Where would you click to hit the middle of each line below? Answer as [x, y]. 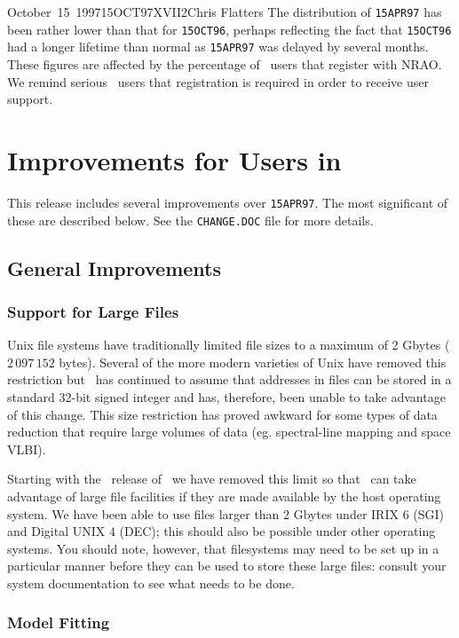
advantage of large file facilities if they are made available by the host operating [224, 496]
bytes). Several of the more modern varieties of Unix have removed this [253, 362]
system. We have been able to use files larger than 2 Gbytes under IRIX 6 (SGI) [226, 513]
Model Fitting [59, 622]
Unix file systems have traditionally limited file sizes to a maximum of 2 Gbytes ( [229, 345]
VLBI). [27, 449]
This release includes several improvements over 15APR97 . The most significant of [228, 202]
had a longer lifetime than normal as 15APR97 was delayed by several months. [218, 47]
